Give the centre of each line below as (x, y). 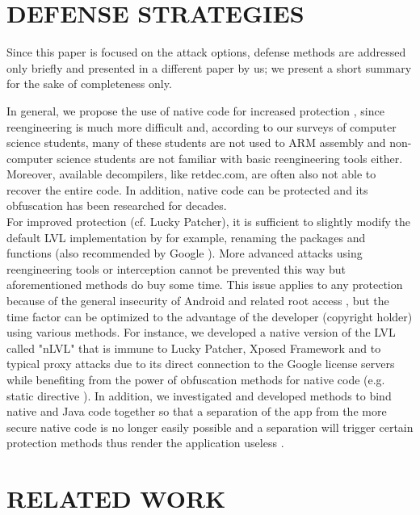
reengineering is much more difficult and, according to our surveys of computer (202, 126)
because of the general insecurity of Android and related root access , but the (198, 301)
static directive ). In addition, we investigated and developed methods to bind (199, 395)
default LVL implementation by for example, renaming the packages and (186, 237)
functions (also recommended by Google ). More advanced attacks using (185, 253)
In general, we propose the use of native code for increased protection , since (195, 110)
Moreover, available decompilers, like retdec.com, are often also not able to (191, 174)
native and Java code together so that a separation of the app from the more (197, 411)
